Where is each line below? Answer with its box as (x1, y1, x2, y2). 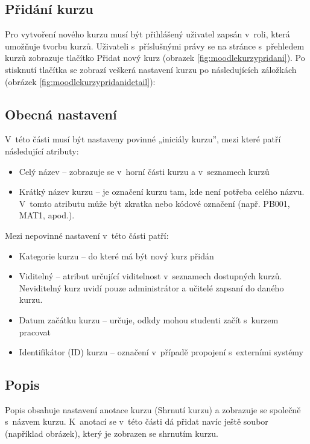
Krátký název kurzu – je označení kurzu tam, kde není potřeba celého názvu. (19, 185, 305, 198)
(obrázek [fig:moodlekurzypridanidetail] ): (5, 75, 156, 87)
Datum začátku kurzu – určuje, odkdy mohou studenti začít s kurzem (19, 313, 279, 326)
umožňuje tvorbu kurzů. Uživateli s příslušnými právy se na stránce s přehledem (5, 39, 305, 52)
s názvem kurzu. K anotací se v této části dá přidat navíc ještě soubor (5, 415, 268, 428)
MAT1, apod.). (19, 209, 75, 221)
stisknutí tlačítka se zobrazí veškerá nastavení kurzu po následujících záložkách (5, 63, 297, 75)
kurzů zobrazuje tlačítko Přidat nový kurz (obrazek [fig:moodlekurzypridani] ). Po (5, 51, 305, 64)
